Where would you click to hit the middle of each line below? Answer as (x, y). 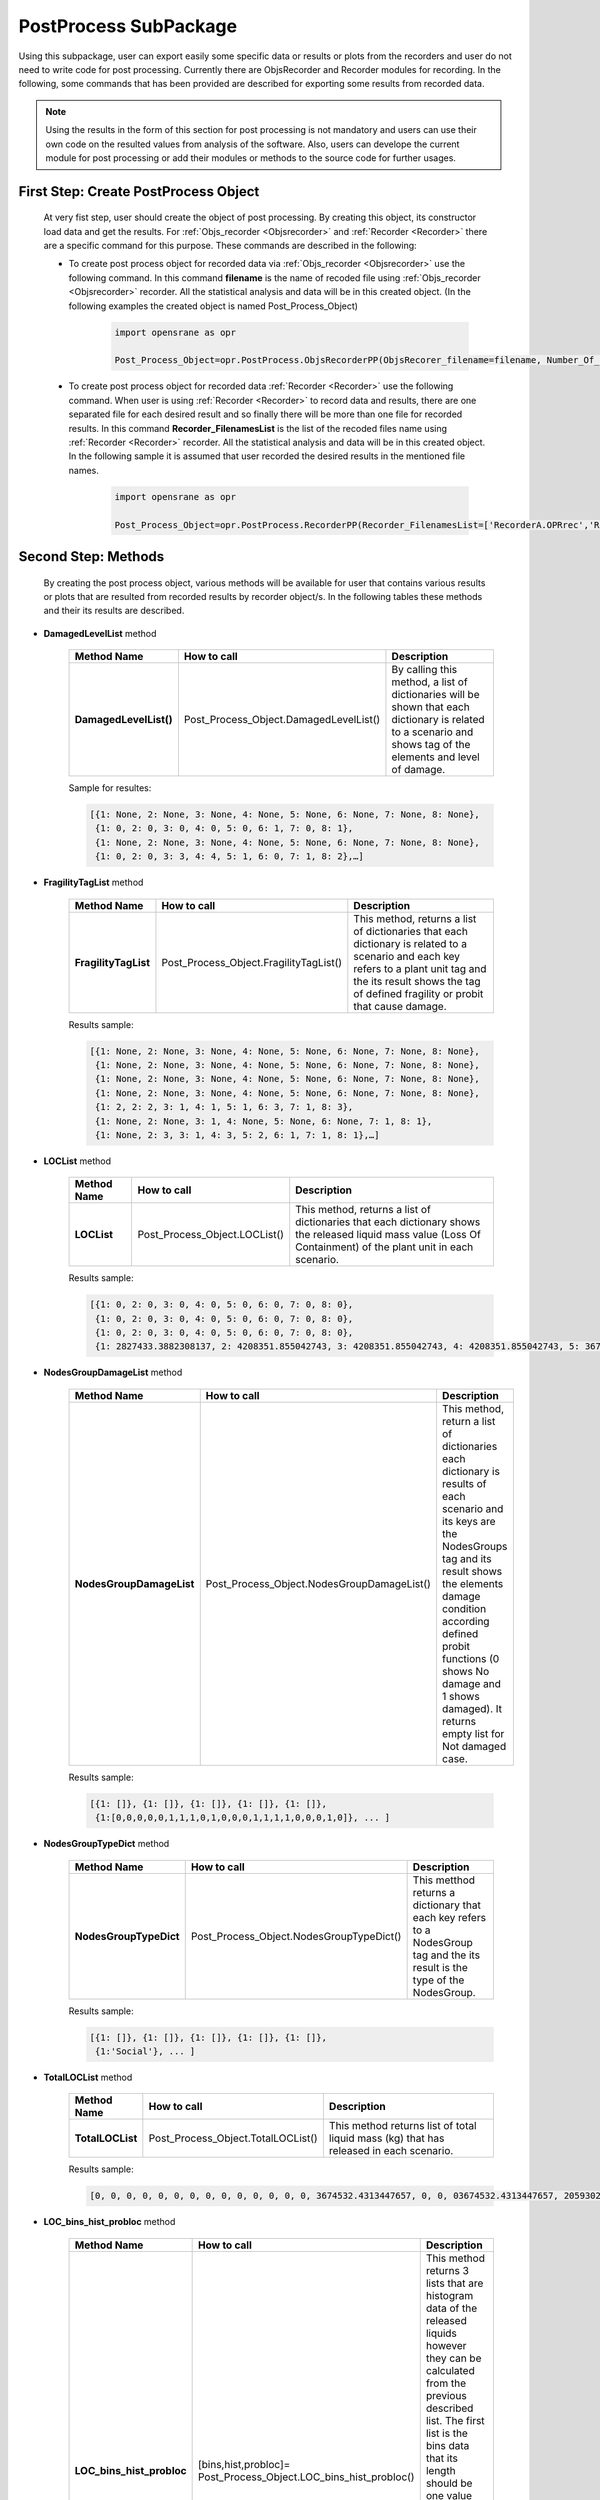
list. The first (455, 2420)
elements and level (435, 757)
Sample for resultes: (110, 788)
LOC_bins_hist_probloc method (109, 2222)
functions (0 (470, 1658)
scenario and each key (406, 956)
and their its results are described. (114, 611)
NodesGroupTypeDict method (106, 1844)
